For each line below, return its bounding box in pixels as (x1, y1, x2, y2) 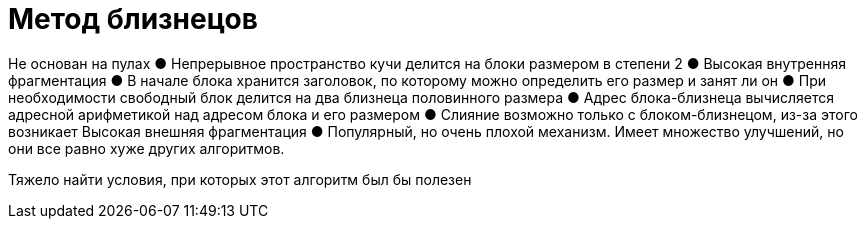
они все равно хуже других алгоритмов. (8, 139, 285, 157)
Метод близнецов (8, 2, 258, 36)
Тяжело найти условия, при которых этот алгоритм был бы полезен (8, 170, 472, 188)
